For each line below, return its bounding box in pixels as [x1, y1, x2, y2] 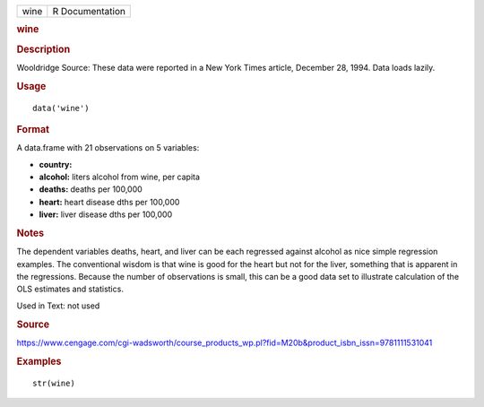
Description [16, 43, 71, 56]
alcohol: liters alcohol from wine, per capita [39, 171, 201, 183]
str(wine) [32, 377, 75, 388]
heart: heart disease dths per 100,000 [39, 196, 180, 207]
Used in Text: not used [16, 300, 100, 311]
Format [16, 123, 49, 135]
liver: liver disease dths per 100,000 [39, 209, 173, 220]
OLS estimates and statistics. [16, 283, 125, 295]
